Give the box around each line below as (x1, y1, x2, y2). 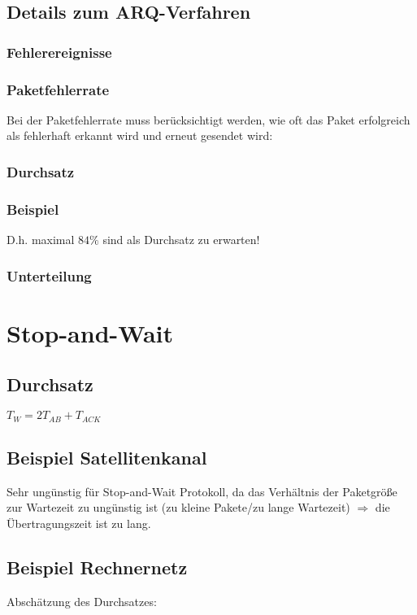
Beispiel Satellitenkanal (7, 444, 207, 469)
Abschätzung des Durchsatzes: (7, 592, 157, 609)
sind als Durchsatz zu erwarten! (102, 231, 260, 248)
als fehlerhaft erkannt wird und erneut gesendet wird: (7, 127, 273, 144)
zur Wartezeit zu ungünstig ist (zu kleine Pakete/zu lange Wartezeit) (7, 499, 350, 516)
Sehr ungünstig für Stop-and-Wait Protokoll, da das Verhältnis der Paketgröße (7, 482, 397, 499)
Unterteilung (7, 265, 92, 286)
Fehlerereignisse (7, 41, 112, 62)
